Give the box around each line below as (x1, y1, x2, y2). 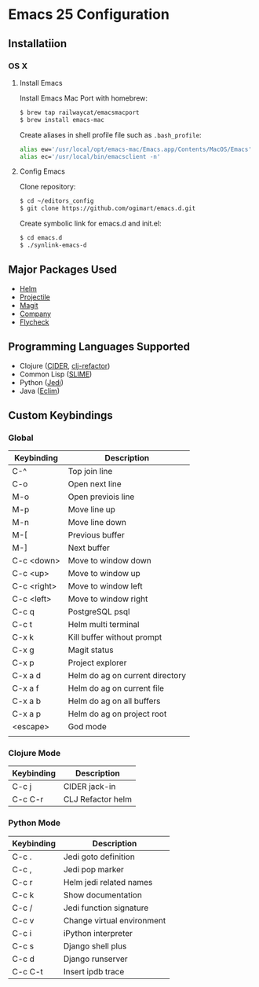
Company (19, 309, 52, 318)
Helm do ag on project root (67, 709, 167, 720)
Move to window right (67, 593, 148, 604)
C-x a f (12, 683, 39, 694)
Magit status (67, 644, 114, 655)
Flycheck (19, 317, 49, 327)
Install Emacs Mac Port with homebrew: (19, 93, 148, 103)
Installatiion (8, 37, 67, 50)
